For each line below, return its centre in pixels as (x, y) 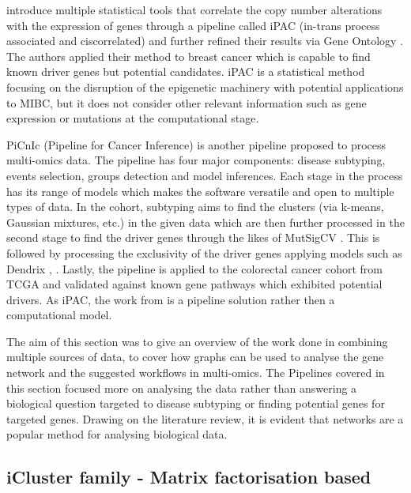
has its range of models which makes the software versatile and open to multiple (200, 191)
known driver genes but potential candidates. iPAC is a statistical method (186, 72)
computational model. (59, 315)
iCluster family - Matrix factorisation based (189, 477)
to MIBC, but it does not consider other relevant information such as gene (187, 102)
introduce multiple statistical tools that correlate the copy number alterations (194, 9)
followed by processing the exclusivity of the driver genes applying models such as (204, 252)
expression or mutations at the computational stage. (133, 118)
